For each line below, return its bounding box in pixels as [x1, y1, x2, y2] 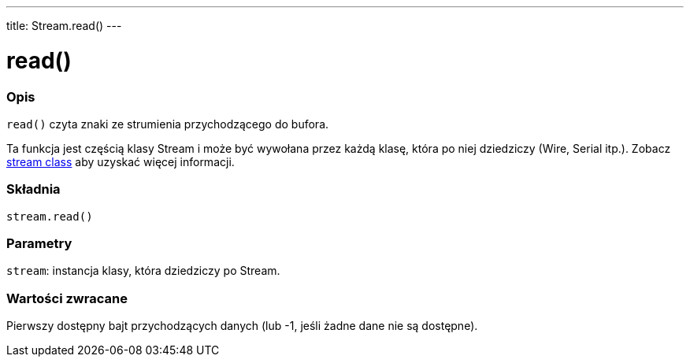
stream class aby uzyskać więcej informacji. [6, 154, 235, 169]
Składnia [6, 181, 61, 198]
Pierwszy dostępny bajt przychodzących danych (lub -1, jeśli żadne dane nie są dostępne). [6, 319, 478, 333]
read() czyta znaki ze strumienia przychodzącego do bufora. [6, 117, 329, 131]
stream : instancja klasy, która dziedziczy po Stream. [6, 264, 280, 278]
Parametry [6, 235, 72, 251]
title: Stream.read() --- [6, 19, 122, 32]
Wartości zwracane [6, 290, 128, 306]
